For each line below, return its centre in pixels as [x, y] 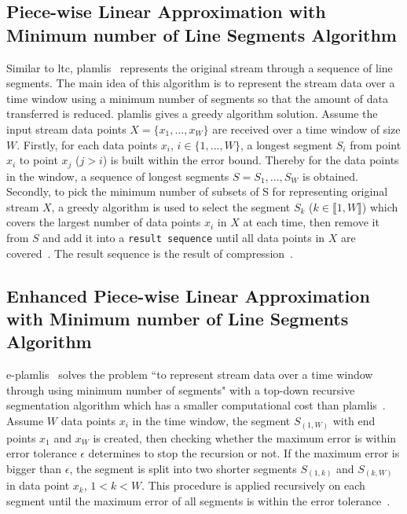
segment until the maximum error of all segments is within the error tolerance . [198, 500]
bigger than [34, 468]
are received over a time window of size [306, 128]
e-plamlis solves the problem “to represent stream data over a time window [190, 374]
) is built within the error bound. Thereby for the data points [251, 160]
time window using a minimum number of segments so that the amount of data [198, 98]
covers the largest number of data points [104, 222]
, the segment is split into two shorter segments [183, 468]
